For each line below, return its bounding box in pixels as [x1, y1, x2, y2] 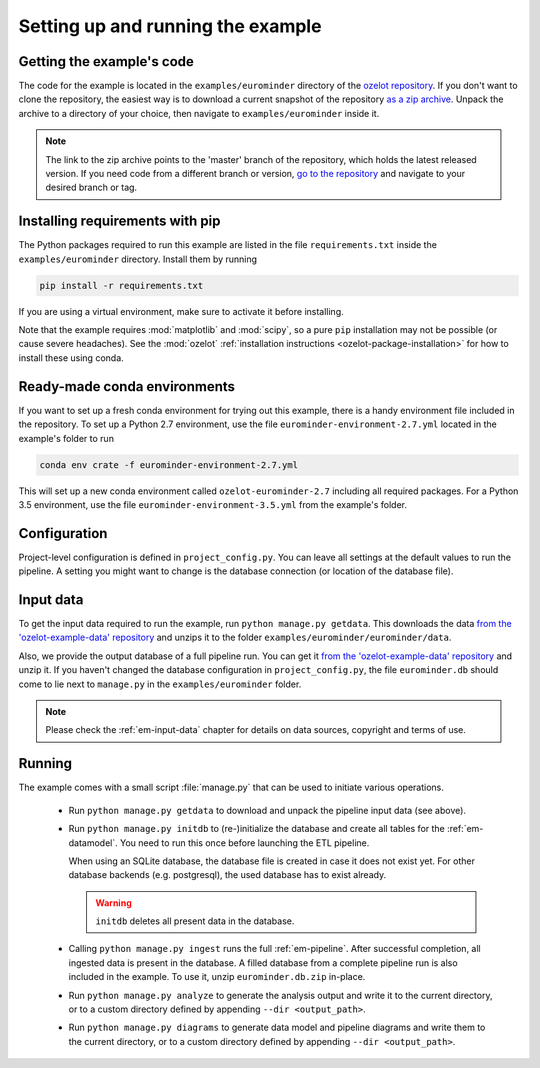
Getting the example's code [18, 53, 195, 70]
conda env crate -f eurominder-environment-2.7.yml [39, 459, 299, 470]
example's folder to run [18, 432, 115, 444]
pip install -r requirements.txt [39, 280, 204, 291]
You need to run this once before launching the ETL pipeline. [120, 836, 370, 849]
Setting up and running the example [18, 15, 322, 37]
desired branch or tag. [45, 181, 138, 194]
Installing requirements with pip [18, 213, 221, 230]
